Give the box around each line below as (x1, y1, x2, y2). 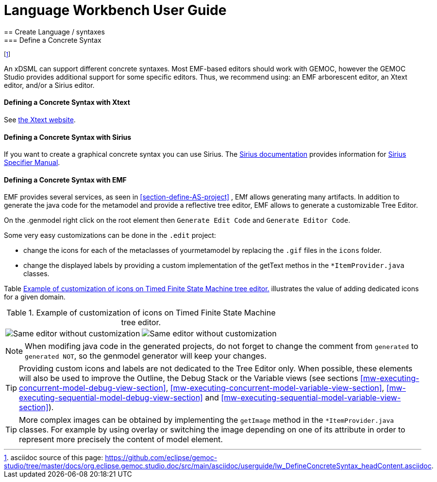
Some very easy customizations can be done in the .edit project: (4, 231, 216, 240)
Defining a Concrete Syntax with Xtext (4, 98, 130, 107)
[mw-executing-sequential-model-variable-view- (221, 393, 401, 403)
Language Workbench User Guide (4, 2, 227, 18)
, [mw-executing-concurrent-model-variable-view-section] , (166, 383, 385, 393)
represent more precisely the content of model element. (19, 434, 223, 445)
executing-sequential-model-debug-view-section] (19, 393, 203, 403)
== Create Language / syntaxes (4, 27, 105, 36)
